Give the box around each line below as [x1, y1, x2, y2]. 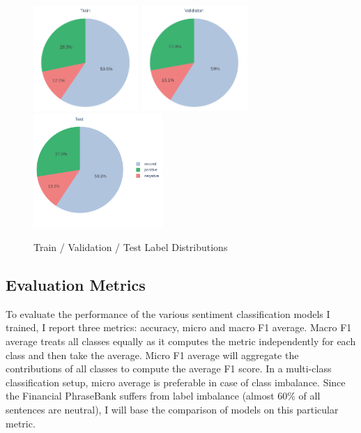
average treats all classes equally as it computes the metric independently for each [6, 334, 356, 349]
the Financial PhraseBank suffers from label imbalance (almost [6, 388, 275, 403]
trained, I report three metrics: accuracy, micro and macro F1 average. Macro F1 [6, 320, 352, 335]
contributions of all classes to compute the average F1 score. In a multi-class [6, 361, 332, 376]
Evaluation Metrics [6, 274, 146, 296]
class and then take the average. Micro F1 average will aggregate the [6, 347, 299, 362]
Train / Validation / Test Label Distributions [33, 240, 228, 255]
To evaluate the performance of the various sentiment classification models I [6, 306, 330, 321]
